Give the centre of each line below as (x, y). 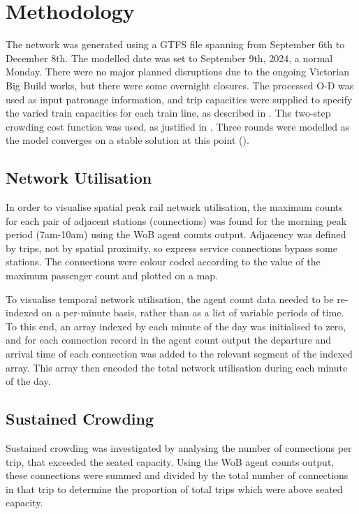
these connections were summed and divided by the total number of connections (177, 475)
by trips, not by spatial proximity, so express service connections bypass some (171, 248)
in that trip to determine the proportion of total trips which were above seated (174, 489)
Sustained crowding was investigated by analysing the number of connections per (179, 448)
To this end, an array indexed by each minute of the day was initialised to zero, (176, 326)
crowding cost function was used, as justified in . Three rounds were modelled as (178, 126)
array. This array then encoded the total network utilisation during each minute (177, 367)
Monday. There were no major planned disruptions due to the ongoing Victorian (177, 72)
